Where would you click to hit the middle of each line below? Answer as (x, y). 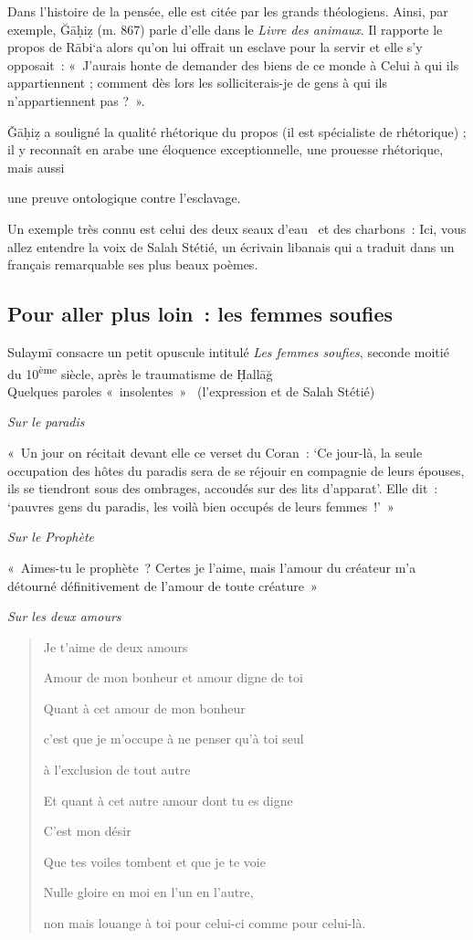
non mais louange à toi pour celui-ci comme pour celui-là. (205, 923)
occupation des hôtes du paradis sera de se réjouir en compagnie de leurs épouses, (236, 470)
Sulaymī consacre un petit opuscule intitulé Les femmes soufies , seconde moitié (228, 351)
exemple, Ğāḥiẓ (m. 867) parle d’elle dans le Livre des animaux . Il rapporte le (225, 29)
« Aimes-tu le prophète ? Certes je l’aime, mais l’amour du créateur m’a (212, 567)
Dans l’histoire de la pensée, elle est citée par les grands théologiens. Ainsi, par (228, 11)
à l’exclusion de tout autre (117, 770)
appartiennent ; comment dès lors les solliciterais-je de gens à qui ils (197, 83)
